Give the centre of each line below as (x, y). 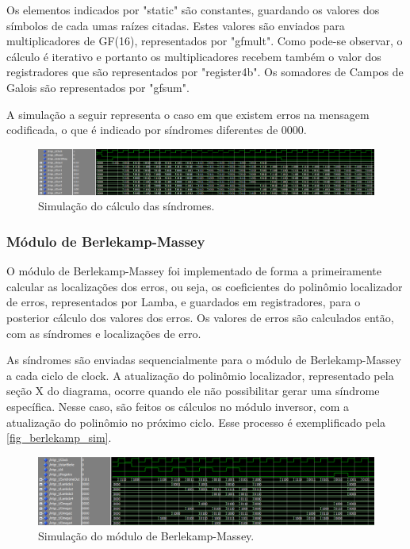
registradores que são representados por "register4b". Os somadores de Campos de (205, 72)
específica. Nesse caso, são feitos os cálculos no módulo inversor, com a (178, 406)
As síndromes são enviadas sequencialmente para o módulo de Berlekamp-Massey (204, 360)
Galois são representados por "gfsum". (98, 87)
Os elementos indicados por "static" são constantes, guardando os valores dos (193, 10)
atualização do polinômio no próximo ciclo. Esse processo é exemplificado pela (196, 422)
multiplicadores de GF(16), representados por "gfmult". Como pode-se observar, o (205, 41)
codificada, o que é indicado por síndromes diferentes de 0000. (157, 130)
